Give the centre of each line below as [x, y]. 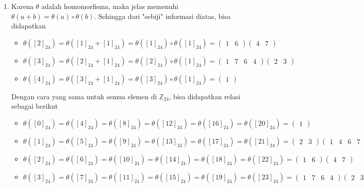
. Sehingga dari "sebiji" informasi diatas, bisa [162, 16]
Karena [22, 6]
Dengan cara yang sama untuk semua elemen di [84, 96]
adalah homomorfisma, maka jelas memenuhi [110, 6]
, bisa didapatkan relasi [205, 96]
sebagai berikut [35, 106]
